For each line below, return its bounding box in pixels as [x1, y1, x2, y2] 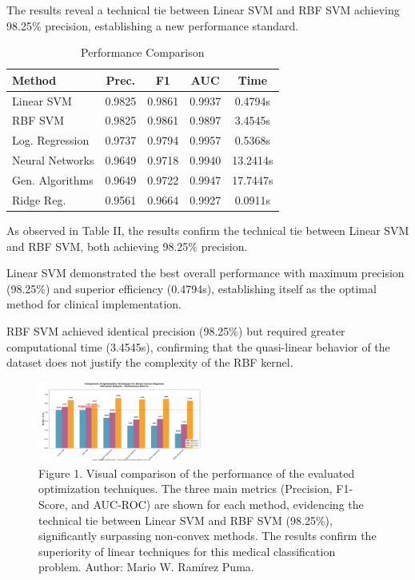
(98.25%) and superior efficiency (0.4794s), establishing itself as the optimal [6, 280, 377, 296]
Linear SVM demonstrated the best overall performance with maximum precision [6, 264, 405, 281]
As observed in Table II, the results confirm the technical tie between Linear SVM [6, 221, 409, 238]
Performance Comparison [81, 44, 205, 61]
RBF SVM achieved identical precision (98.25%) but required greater [6, 322, 345, 339]
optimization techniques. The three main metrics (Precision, [38, 480, 333, 497]
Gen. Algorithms [12, 172, 94, 188]
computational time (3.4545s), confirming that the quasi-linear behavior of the [6, 338, 390, 355]
